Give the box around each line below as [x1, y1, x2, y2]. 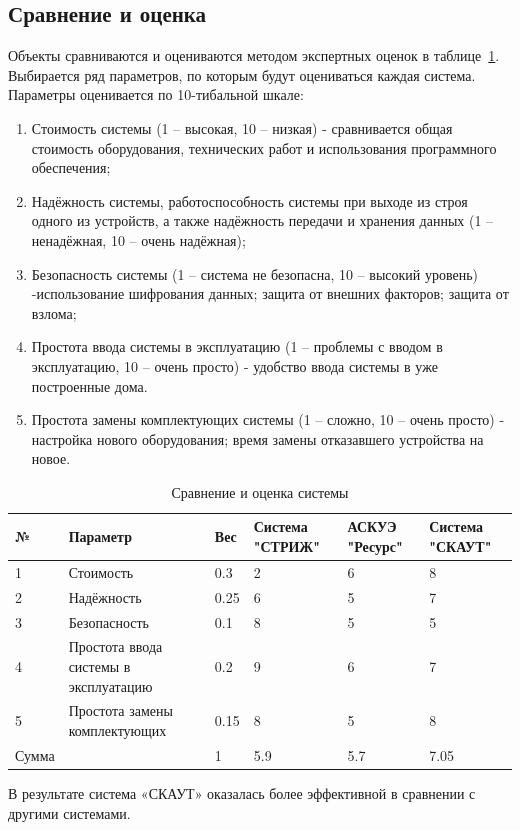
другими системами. [8, 802, 131, 823]
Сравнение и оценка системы [171, 481, 349, 502]
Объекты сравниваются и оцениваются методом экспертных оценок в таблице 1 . [8, 45, 500, 66]
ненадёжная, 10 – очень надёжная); [31, 229, 246, 250]
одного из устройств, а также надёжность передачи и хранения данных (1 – [31, 210, 494, 231]
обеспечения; [31, 157, 111, 178]
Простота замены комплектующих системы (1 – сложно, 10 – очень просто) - [31, 409, 505, 430]
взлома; [31, 302, 77, 323]
